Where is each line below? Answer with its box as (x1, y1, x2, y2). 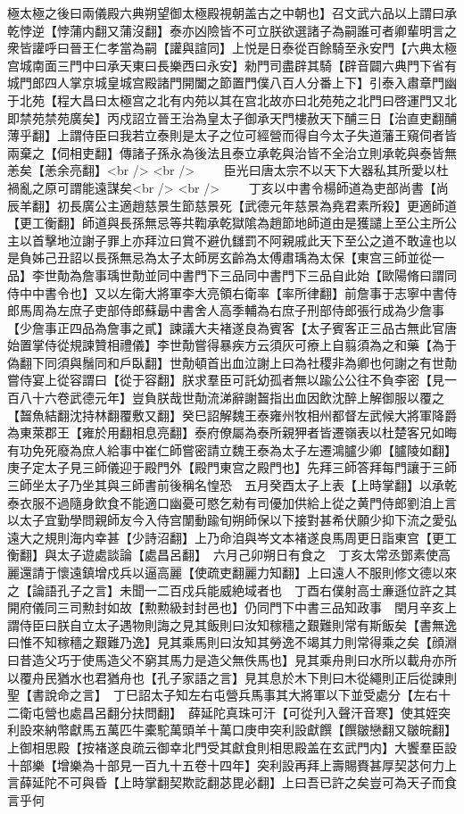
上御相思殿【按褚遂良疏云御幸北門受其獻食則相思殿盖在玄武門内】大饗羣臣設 (7, 737, 457, 756)
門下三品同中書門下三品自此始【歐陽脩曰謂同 (194, 265, 457, 284)
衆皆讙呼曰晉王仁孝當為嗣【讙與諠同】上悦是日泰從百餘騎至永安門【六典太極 (7, 38, 457, 57)
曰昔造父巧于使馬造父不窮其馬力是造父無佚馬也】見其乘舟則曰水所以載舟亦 (7, 650, 444, 669)
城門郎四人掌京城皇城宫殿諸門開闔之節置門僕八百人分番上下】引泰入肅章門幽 (7, 73, 457, 92)
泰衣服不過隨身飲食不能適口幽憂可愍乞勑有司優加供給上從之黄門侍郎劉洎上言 (7, 493, 457, 511)
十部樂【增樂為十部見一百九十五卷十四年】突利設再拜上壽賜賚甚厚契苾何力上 (7, 755, 457, 774)
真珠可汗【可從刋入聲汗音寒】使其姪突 (225, 702, 451, 721)
